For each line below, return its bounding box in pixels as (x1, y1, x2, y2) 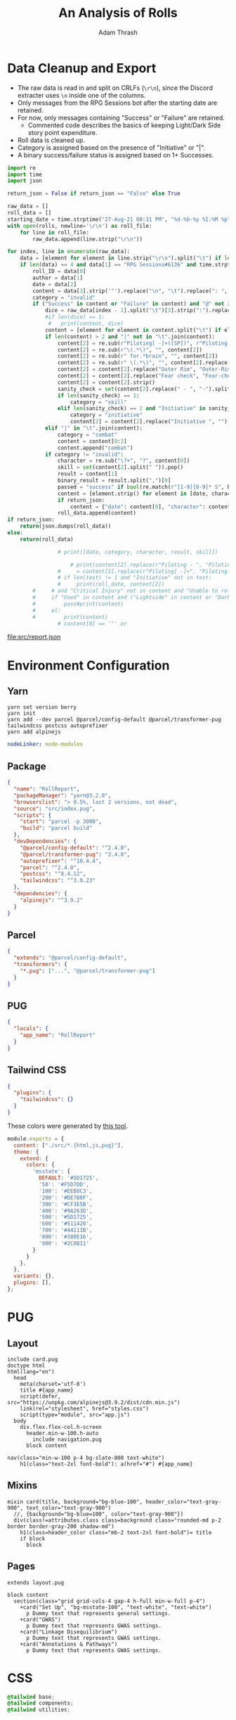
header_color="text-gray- (145, 1498, 221, 1506)
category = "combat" (57, 431, 118, 438)
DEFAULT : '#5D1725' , (38, 1174, 99, 1182)
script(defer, (20, 1392, 61, 1400)
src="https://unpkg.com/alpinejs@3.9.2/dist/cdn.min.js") (7, 1399, 181, 1406)
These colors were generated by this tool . (7, 1122, 129, 1130)
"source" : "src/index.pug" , (13, 805, 96, 812)
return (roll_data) (20, 536, 74, 543)
